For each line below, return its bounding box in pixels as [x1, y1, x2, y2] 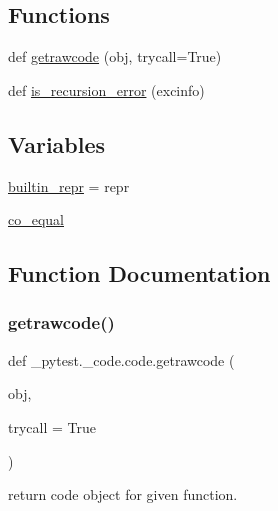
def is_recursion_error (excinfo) [8, 79, 205, 100]
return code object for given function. [8, 484, 238, 505]
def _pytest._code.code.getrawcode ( [8, 349, 235, 370]
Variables [8, 128, 106, 159]
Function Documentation [8, 258, 271, 289]
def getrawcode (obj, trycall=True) [8, 46, 222, 67]
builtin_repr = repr [8, 175, 130, 196]
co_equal [8, 209, 64, 230]
